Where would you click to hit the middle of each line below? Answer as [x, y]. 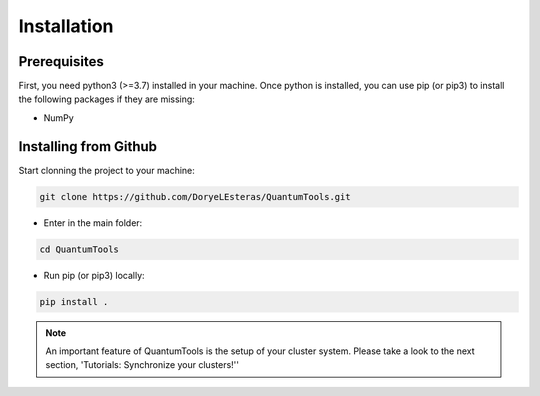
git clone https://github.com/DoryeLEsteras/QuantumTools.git [195, 196]
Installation [66, 26]
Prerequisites [61, 61]
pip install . [74, 301]
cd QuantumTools [79, 249]
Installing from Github [88, 146]
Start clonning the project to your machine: [106, 170]
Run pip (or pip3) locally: [94, 275]
